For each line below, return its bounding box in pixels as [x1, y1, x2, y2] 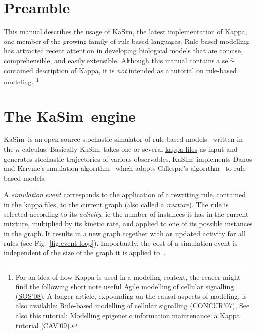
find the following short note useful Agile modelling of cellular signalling [15, 281, 234, 292]
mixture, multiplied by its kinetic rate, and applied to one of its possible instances [4, 218, 253, 229]
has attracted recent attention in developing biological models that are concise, [4, 45, 243, 56]
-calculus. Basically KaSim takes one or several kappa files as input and [20, 144, 238, 154]
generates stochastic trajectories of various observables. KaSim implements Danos [4, 153, 252, 164]
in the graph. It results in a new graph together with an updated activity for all [4, 228, 246, 238]
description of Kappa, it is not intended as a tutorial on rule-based [35, 65, 237, 75]
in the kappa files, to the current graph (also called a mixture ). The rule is [4, 199, 229, 209]
